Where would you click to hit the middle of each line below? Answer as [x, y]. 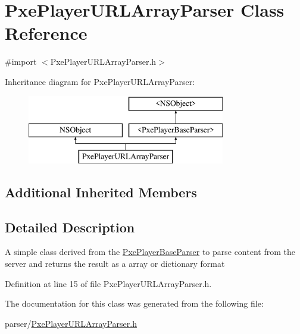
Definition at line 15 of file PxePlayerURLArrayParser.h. [108, 283]
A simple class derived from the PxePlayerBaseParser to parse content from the [150, 252]
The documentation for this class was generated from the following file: [134, 303]
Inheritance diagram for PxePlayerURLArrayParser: [100, 81]
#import [21, 62]
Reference [46, 33]
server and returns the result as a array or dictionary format [115, 264]
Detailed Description [70, 227]
